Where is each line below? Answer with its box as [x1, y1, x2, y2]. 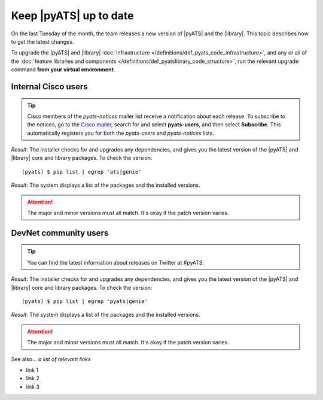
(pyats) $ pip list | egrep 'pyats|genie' [22, 298, 148, 305]
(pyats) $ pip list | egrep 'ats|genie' [22, 168, 142, 175]
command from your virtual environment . [11, 66, 115, 73]
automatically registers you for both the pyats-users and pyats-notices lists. [27, 129, 215, 137]
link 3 [26, 383, 40, 390]
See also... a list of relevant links [11, 355, 91, 362]
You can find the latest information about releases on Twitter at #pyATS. [27, 259, 205, 266]
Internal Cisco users [11, 81, 88, 92]
